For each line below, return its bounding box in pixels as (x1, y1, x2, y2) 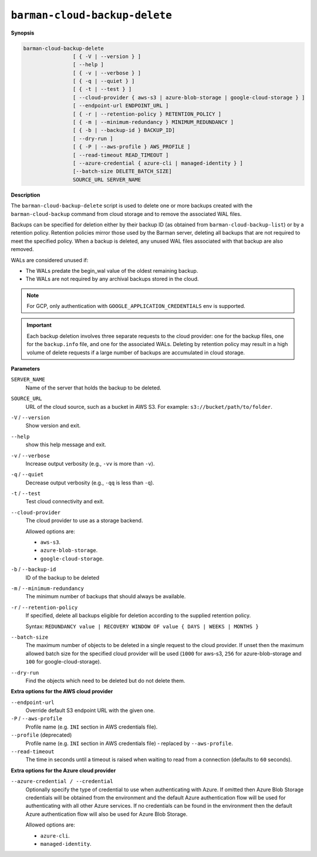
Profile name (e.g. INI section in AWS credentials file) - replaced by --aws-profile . (25, 740, 233, 747)
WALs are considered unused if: (11, 256, 89, 263)
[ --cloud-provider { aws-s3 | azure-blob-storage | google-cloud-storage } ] (72, 94, 305, 101)
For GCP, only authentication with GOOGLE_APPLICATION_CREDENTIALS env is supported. (26, 303, 246, 310)
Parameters (11, 365, 41, 372)
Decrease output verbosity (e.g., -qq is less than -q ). (25, 479, 155, 486)
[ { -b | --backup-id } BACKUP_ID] (72, 127, 176, 134)
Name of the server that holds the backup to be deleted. (25, 384, 161, 391)
